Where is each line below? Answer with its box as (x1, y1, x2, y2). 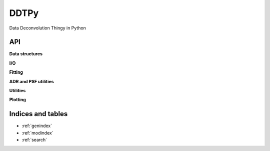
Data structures (9, 51, 42, 57)
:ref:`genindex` (21, 123, 52, 129)
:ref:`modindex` (21, 130, 53, 136)
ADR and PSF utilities (9, 78, 54, 84)
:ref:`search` (21, 137, 47, 143)
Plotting (9, 97, 26, 103)
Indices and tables (9, 110, 68, 118)
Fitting (9, 69, 23, 75)
